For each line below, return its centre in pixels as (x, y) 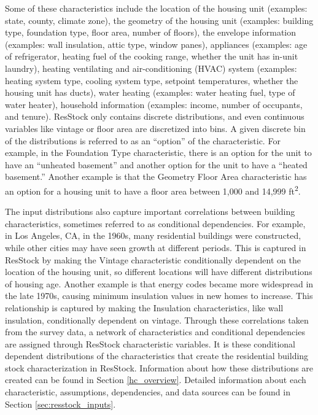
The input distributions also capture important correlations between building (150, 211)
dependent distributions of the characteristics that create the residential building (157, 356)
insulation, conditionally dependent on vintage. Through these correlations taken (157, 320)
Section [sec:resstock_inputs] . (60, 404)
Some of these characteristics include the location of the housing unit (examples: (156, 8)
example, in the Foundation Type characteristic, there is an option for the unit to (158, 153)
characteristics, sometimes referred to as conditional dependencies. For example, (155, 223)
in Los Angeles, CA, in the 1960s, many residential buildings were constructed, (153, 235)
